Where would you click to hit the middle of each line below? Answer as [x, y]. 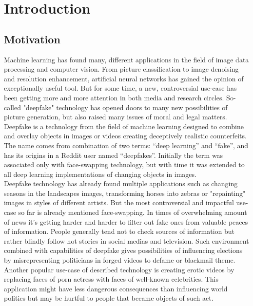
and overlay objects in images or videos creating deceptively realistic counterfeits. [125, 136]
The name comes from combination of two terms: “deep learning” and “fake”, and [126, 145]
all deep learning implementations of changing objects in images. [100, 174]
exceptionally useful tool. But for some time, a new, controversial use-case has [120, 88]
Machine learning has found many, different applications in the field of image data [126, 59]
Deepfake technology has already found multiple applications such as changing [121, 183]
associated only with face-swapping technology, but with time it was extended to [124, 164]
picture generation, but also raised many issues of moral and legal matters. [116, 117]
